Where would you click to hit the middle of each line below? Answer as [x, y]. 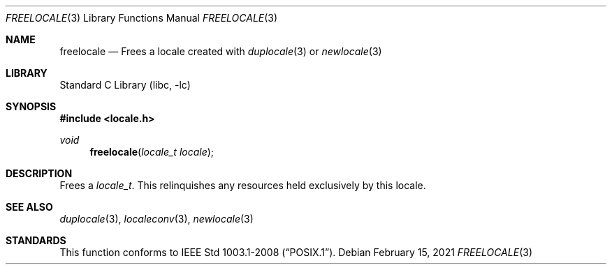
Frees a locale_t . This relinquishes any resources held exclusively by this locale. [243, 185]
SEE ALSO [29, 207]
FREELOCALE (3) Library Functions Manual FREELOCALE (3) [142, 18]
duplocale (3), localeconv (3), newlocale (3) [156, 219]
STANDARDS [36, 240]
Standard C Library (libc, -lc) [125, 85]
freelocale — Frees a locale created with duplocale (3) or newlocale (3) [221, 51]
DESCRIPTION [39, 173]
